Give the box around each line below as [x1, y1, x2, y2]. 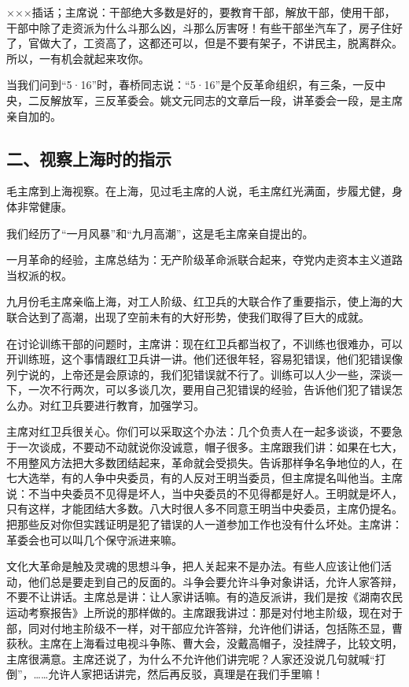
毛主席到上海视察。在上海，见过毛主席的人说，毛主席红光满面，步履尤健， [6, 183, 392, 199]
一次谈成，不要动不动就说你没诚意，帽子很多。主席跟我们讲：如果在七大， [17, 439, 403, 455]
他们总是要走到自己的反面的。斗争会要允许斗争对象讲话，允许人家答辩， [28, 573, 403, 589]
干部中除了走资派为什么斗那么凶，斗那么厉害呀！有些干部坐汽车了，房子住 [6, 19, 392, 35]
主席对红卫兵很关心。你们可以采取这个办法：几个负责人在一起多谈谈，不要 [6, 423, 392, 440]
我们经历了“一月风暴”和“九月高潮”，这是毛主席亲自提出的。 [6, 225, 314, 241]
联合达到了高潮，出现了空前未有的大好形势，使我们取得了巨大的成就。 [6, 308, 370, 325]
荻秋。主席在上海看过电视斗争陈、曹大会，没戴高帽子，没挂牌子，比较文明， [6, 635, 403, 652]
